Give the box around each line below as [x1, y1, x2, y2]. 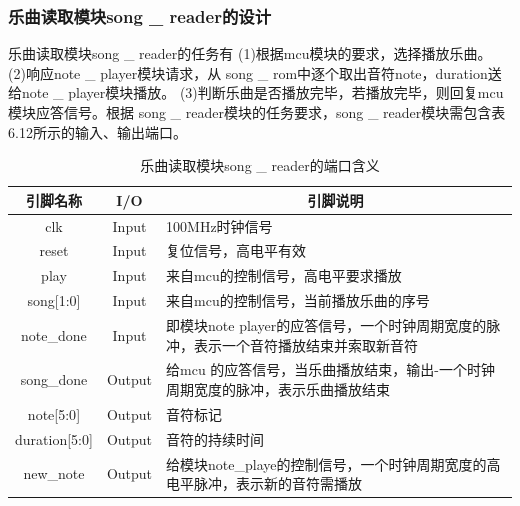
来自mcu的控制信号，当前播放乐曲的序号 [166, 290, 430, 311]
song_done [20, 369, 88, 390]
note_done [21, 324, 87, 345]
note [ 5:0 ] [27, 403, 81, 424]
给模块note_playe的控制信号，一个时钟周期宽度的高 [166, 453, 501, 474]
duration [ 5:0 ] [15, 428, 93, 449]
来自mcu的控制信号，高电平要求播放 [166, 265, 402, 286]
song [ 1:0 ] [27, 290, 81, 311]
